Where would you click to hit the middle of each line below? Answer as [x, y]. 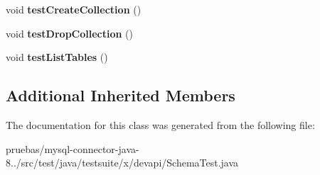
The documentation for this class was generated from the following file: [160, 124]
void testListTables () [57, 57]
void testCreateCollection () [74, 9]
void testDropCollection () [70, 33]
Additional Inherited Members [121, 95]
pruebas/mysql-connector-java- [73, 148]
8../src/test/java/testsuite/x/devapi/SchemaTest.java [122, 163]
